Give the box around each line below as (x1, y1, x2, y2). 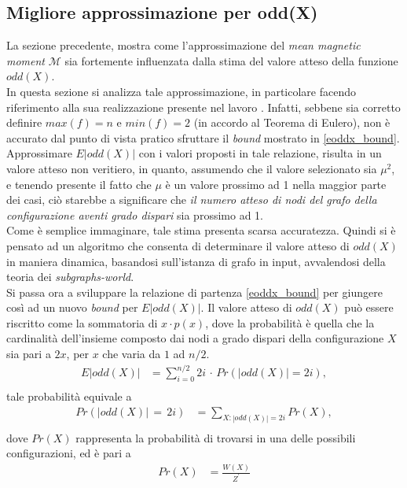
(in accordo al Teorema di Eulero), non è (193, 114, 390, 131)
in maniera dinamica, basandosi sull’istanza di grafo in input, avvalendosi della (6, 253, 386, 269)
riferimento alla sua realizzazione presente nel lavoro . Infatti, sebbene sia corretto (6, 98, 401, 115)
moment (6, 52, 46, 68)
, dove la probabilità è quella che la (205, 314, 375, 331)
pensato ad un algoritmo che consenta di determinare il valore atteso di (6, 237, 350, 253)
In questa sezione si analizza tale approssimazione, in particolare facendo (6, 83, 356, 99)
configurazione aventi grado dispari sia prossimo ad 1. (6, 206, 263, 223)
